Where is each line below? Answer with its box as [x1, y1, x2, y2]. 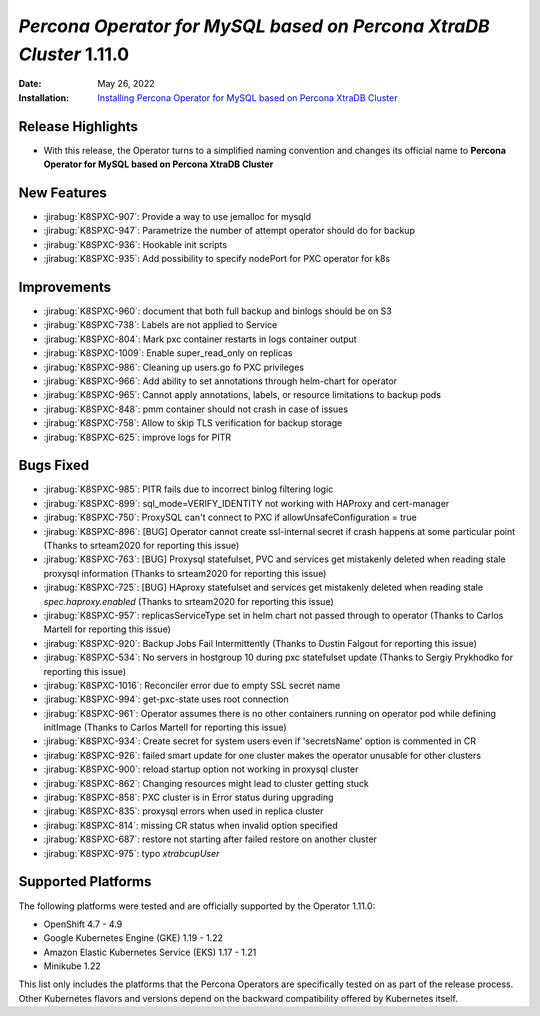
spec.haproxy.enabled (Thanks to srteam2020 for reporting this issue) [43, 595, 334, 607]
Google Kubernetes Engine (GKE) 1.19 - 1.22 [43, 932, 224, 944]
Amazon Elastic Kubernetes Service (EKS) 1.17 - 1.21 [43, 946, 257, 958]
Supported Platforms [18, 873, 152, 890]
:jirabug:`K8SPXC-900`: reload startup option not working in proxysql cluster [43, 763, 359, 775]
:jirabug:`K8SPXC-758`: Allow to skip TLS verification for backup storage [43, 417, 343, 429]
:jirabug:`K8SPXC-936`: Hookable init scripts [43, 238, 228, 250]
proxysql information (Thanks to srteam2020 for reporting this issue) [43, 567, 327, 579]
